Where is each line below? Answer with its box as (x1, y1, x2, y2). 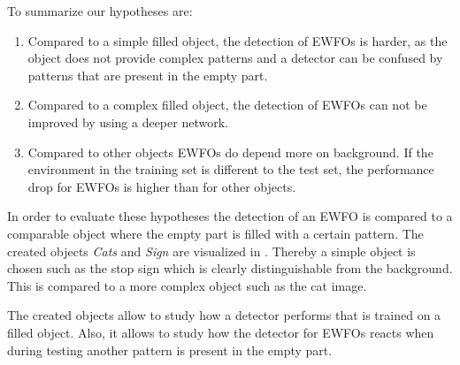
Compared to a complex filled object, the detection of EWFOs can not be (27, 95, 427, 114)
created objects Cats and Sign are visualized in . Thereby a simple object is (7, 241, 416, 260)
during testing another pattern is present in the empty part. (7, 340, 333, 359)
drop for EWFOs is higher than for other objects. (27, 177, 296, 195)
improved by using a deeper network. (27, 112, 228, 131)
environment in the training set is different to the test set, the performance (27, 160, 434, 179)
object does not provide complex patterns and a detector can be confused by (27, 49, 443, 67)
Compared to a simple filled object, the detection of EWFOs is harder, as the (27, 31, 448, 49)
